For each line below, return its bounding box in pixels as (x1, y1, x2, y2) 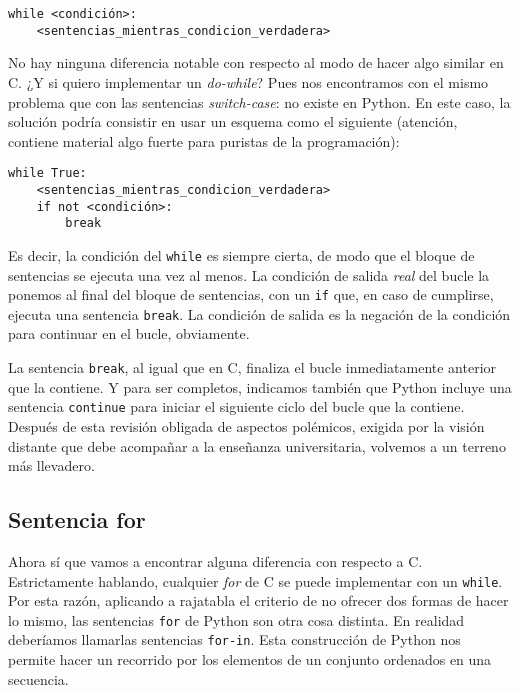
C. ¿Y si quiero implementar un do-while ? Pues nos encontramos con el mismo (8, 71, 489, 92)
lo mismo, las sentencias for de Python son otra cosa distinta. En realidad (8, 609, 465, 630)
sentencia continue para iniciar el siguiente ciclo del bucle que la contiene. (8, 396, 465, 417)
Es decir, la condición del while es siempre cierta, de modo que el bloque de (8, 244, 475, 265)
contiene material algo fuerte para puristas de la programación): (8, 130, 400, 151)
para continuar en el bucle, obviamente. (8, 323, 250, 344)
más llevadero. (8, 455, 95, 476)
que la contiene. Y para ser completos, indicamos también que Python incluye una (8, 376, 512, 397)
